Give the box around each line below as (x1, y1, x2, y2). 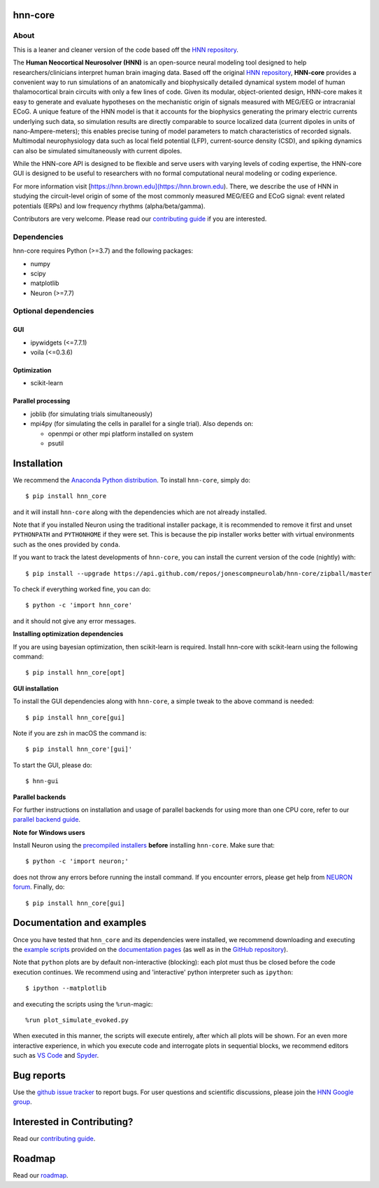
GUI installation (13, 684, 59, 693)
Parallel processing (13, 396, 71, 406)
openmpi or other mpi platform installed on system (48, 429, 194, 438)
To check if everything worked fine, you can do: (13, 585, 151, 593)
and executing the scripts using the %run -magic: (13, 1000, 153, 1008)
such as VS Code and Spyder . (13, 1051, 99, 1060)
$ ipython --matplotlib (25, 984, 107, 993)
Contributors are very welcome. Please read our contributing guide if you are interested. (13, 214, 267, 223)
